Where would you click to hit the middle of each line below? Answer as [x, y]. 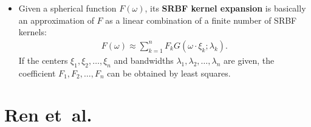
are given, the [249, 60]
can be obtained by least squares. [169, 73]
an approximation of [56, 20]
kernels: [32, 32]
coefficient [37, 73]
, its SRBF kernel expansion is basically [225, 8]
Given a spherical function [67, 8]
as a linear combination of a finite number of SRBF [201, 20]
